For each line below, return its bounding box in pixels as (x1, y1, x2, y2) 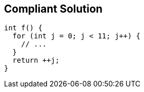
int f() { (4, 24, 42, 32)
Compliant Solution (4, 3, 103, 15)
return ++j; (12, 56, 60, 65)
